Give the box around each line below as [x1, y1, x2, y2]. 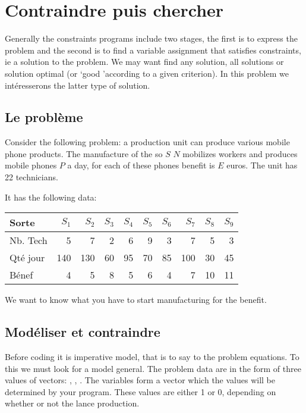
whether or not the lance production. [5, 397, 140, 409]
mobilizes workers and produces [182, 147, 298, 159]
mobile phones [5, 159, 57, 171]
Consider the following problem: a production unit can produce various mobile [5, 136, 290, 148]
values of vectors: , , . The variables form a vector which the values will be [5, 374, 276, 386]
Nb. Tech [10, 233, 48, 248]
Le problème [5, 108, 83, 126]
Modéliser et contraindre [5, 323, 160, 341]
